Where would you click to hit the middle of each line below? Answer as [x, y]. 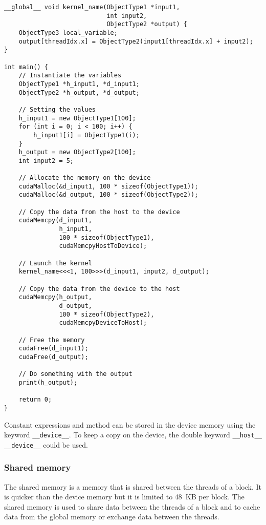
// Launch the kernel [55, 263]
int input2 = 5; [46, 161]
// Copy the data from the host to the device [99, 212]
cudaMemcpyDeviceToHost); [103, 323]
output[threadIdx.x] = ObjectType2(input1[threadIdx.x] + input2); [136, 41]
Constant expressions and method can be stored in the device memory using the [130, 424]
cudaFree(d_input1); [53, 349]
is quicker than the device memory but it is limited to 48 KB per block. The [124, 497]
